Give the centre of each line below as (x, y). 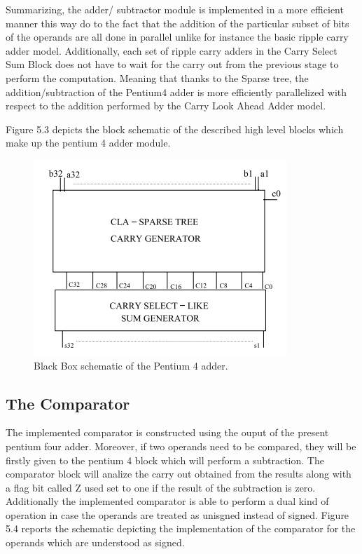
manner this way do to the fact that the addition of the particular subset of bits (177, 23)
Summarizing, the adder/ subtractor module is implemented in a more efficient (175, 9)
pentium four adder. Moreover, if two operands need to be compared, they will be (181, 446)
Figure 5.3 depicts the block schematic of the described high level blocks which (175, 129)
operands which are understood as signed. (95, 542)
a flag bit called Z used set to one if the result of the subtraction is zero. (161, 487)
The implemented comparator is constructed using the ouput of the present (167, 432)
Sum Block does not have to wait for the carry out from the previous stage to (172, 64)
